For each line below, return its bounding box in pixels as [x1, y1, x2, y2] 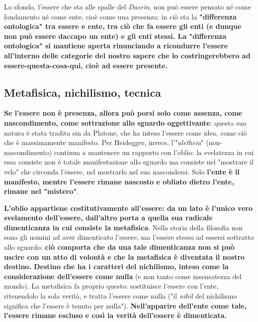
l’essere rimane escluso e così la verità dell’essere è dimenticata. [4, 310, 227, 321]
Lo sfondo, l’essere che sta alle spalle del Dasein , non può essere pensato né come [4, 1, 251, 11]
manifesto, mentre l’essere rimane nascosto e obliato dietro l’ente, [4, 176, 234, 186]
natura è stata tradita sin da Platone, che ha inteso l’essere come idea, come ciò [4, 127, 247, 138]
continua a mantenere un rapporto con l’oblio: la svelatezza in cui [54, 147, 254, 157]
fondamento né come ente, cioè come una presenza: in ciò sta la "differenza [4, 11, 237, 21]
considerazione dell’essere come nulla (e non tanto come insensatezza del [4, 271, 242, 281]
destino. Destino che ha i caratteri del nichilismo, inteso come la [4, 261, 229, 272]
